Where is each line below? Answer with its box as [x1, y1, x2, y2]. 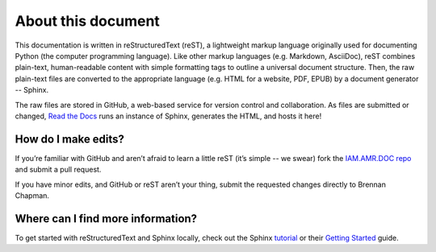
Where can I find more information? [15, 212, 198, 225]
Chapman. [15, 190, 50, 200]
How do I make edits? [15, 132, 125, 146]
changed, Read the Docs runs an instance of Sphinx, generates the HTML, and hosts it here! [15, 111, 322, 121]
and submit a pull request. [15, 165, 102, 175]
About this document [15, 12, 161, 30]
